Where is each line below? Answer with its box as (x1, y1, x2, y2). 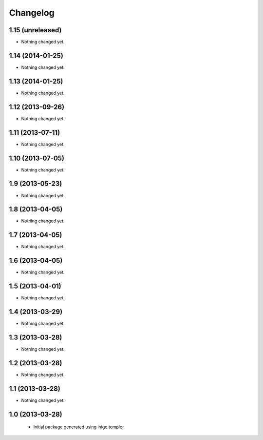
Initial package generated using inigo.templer (33, 424, 124, 430)
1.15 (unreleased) (9, 26, 62, 34)
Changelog (9, 7, 55, 18)
